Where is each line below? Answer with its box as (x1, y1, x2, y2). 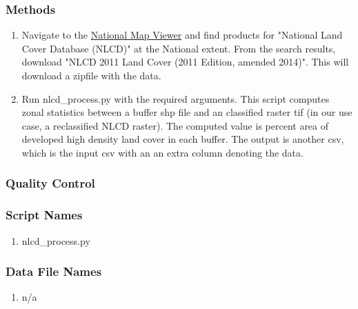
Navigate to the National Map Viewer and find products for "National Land (21, 28, 343, 42)
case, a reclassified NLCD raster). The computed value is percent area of (21, 118, 329, 132)
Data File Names (6, 263, 102, 280)
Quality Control (6, 175, 95, 192)
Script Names (6, 206, 83, 223)
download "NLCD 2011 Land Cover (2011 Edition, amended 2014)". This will (21, 54, 349, 69)
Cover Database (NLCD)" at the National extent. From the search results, (21, 41, 336, 55)
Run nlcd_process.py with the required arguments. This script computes (21, 91, 330, 106)
